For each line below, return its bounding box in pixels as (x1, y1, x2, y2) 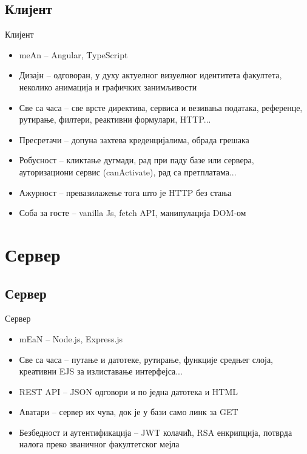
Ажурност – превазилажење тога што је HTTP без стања (19, 186, 232, 198)
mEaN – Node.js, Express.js (19, 332, 123, 345)
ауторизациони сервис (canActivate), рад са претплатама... (19, 165, 237, 178)
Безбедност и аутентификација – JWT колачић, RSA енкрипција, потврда (19, 425, 292, 438)
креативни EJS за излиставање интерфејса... (19, 365, 183, 378)
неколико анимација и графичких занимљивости (19, 80, 197, 93)
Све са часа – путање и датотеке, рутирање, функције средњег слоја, (19, 353, 274, 365)
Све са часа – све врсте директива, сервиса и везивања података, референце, (19, 101, 303, 113)
